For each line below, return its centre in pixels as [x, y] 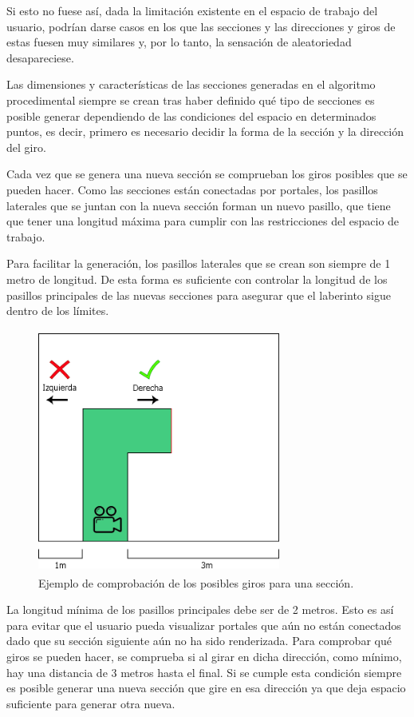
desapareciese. [40, 57]
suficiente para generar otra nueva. [91, 703]
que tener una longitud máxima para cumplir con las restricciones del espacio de [203, 221]
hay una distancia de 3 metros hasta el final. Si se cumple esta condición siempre [204, 672]
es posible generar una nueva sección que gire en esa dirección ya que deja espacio [206, 688]
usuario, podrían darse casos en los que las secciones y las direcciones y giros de [201, 26]
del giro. [26, 147]
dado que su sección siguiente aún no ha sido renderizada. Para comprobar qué [199, 641]
